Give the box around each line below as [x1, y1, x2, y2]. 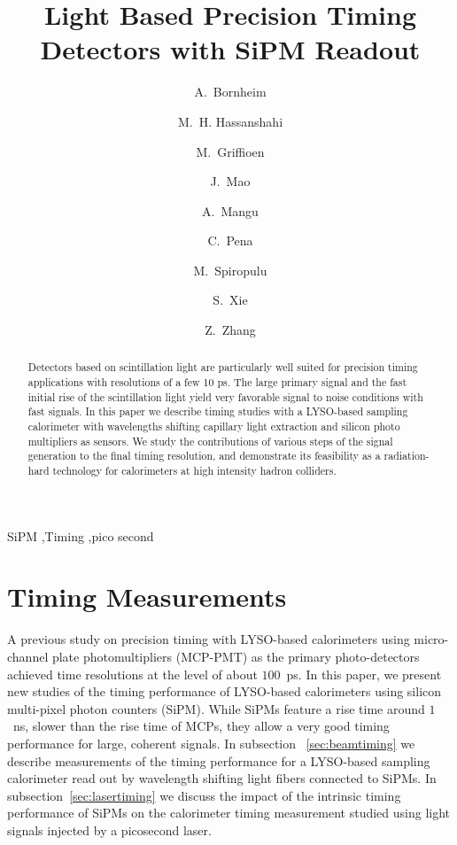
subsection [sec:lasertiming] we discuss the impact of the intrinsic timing [7, 786, 401, 804]
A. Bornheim [194, 82, 267, 101]
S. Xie [213, 291, 248, 309]
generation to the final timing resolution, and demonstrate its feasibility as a [27, 448, 381, 463]
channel [7, 647, 49, 666]
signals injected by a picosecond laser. [7, 820, 212, 839]
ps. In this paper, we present [286, 664, 442, 683]
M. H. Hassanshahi [177, 112, 283, 130]
